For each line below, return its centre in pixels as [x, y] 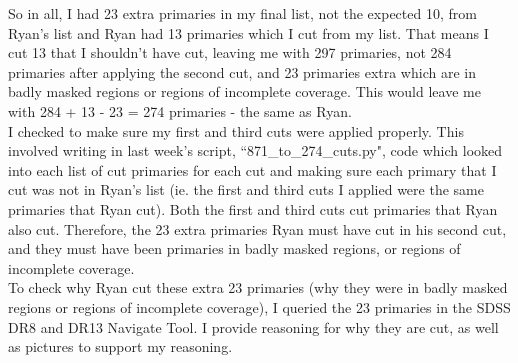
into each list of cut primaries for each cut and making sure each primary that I [252, 169]
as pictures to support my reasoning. [120, 346]
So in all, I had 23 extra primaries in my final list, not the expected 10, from [242, 13]
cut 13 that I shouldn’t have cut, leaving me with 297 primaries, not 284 [230, 52]
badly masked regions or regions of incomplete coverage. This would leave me [244, 91]
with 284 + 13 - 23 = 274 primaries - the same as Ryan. [180, 110]
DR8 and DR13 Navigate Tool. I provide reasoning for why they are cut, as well [253, 326]
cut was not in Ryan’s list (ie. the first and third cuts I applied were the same [246, 189]
